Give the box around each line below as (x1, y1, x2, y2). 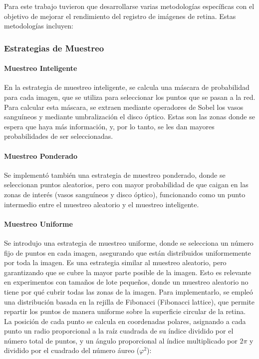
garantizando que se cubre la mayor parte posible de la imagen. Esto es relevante (4, 267, 252, 277)
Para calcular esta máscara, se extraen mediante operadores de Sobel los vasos (4, 101, 244, 112)
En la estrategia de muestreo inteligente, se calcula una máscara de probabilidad (4, 82, 250, 92)
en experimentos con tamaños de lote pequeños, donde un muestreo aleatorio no (4, 277, 249, 287)
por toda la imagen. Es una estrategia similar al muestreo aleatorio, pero (4, 257, 227, 268)
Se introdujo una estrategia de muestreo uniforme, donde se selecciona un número (4, 237, 254, 248)
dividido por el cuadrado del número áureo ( (4, 345, 140, 356)
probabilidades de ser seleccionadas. (4, 131, 113, 141)
